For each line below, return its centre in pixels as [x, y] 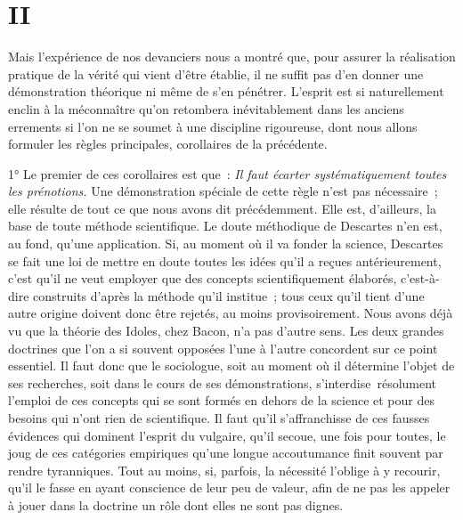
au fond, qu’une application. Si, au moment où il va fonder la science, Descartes [226, 244]
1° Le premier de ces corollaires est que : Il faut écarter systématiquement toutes [227, 173]
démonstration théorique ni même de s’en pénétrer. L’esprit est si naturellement [226, 91]
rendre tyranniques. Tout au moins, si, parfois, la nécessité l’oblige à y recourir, [224, 470]
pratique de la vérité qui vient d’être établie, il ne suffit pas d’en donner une [216, 73]
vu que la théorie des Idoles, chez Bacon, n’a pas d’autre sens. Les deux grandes [226, 331]
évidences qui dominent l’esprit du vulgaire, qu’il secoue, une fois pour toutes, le [227, 435]
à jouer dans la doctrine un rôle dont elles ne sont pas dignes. [176, 504]
